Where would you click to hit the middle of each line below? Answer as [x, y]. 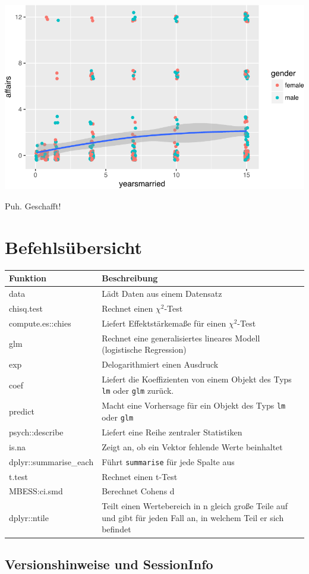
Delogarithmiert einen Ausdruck [160, 364]
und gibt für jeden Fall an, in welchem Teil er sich [193, 517]
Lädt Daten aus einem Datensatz [162, 294]
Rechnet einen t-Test [140, 476]
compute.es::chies [40, 323]
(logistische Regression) [144, 349]
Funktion [28, 278]
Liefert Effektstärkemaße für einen [164, 323]
